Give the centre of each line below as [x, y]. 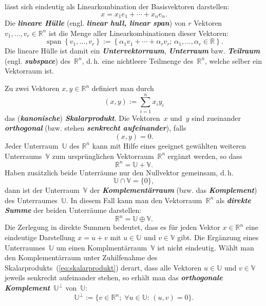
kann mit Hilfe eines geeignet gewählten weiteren [169, 145]
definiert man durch [123, 88]
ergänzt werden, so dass [205, 156]
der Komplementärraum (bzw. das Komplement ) [173, 190]
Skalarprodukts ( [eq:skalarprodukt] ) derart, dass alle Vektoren [103, 267]
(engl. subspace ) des [38, 60]
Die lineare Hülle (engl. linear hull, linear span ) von [95, 23]
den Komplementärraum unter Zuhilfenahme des [81, 257]
